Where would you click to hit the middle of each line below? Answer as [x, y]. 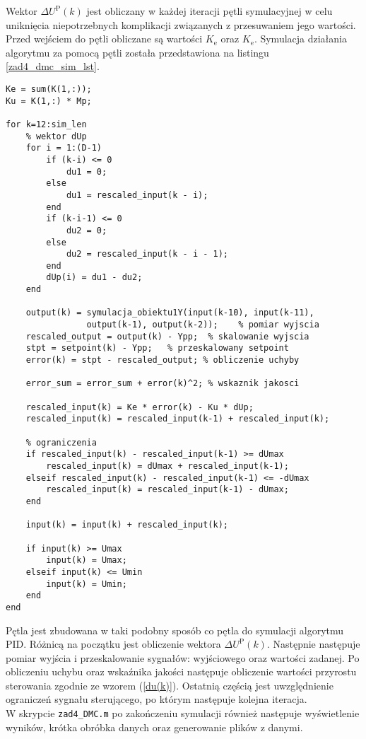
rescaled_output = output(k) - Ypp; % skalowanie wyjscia [167, 336]
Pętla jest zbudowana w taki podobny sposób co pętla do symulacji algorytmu [175, 630]
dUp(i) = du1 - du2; [94, 278]
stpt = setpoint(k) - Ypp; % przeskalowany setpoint [157, 348]
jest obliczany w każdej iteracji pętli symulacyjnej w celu [209, 11]
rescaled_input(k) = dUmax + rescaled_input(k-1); [167, 466]
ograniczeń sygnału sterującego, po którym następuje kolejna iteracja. [157, 699]
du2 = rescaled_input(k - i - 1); [147, 254]
